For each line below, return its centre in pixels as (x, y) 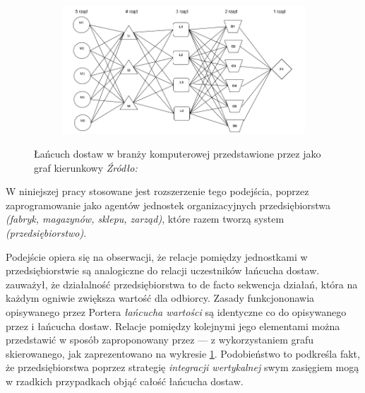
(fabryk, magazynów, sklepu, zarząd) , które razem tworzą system (145, 219)
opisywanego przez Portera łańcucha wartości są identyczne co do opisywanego (176, 311)
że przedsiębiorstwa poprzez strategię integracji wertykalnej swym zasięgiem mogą (182, 367)
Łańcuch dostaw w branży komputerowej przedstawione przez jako (178, 153)
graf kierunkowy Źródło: (86, 167)
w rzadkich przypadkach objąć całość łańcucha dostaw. (125, 381)
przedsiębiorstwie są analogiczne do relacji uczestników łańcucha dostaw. (163, 270)
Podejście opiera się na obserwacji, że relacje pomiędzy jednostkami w (157, 256)
